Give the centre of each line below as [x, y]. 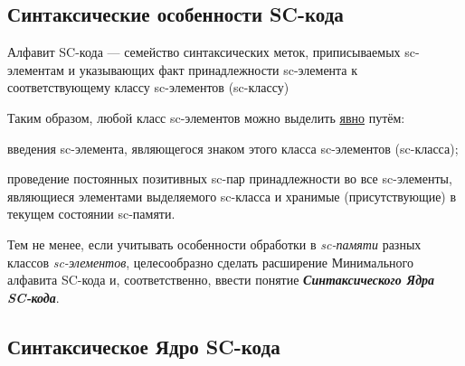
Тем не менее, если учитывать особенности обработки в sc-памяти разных [214, 244]
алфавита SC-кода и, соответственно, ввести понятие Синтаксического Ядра [221, 280]
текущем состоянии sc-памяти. [91, 214]
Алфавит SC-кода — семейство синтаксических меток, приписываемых [204, 52]
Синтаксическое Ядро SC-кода [144, 346]
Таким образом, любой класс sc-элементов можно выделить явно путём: [206, 117]
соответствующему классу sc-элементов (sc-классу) [148, 87]
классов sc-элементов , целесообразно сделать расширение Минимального [210, 262]
